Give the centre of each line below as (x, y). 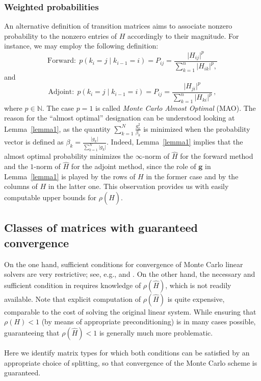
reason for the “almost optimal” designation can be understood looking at (120, 118)
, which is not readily (198, 285)
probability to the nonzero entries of (61, 35)
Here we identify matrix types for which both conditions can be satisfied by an (127, 352)
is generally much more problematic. (156, 332)
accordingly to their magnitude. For (183, 35)
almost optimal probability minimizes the (69, 156)
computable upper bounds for (50, 197)
